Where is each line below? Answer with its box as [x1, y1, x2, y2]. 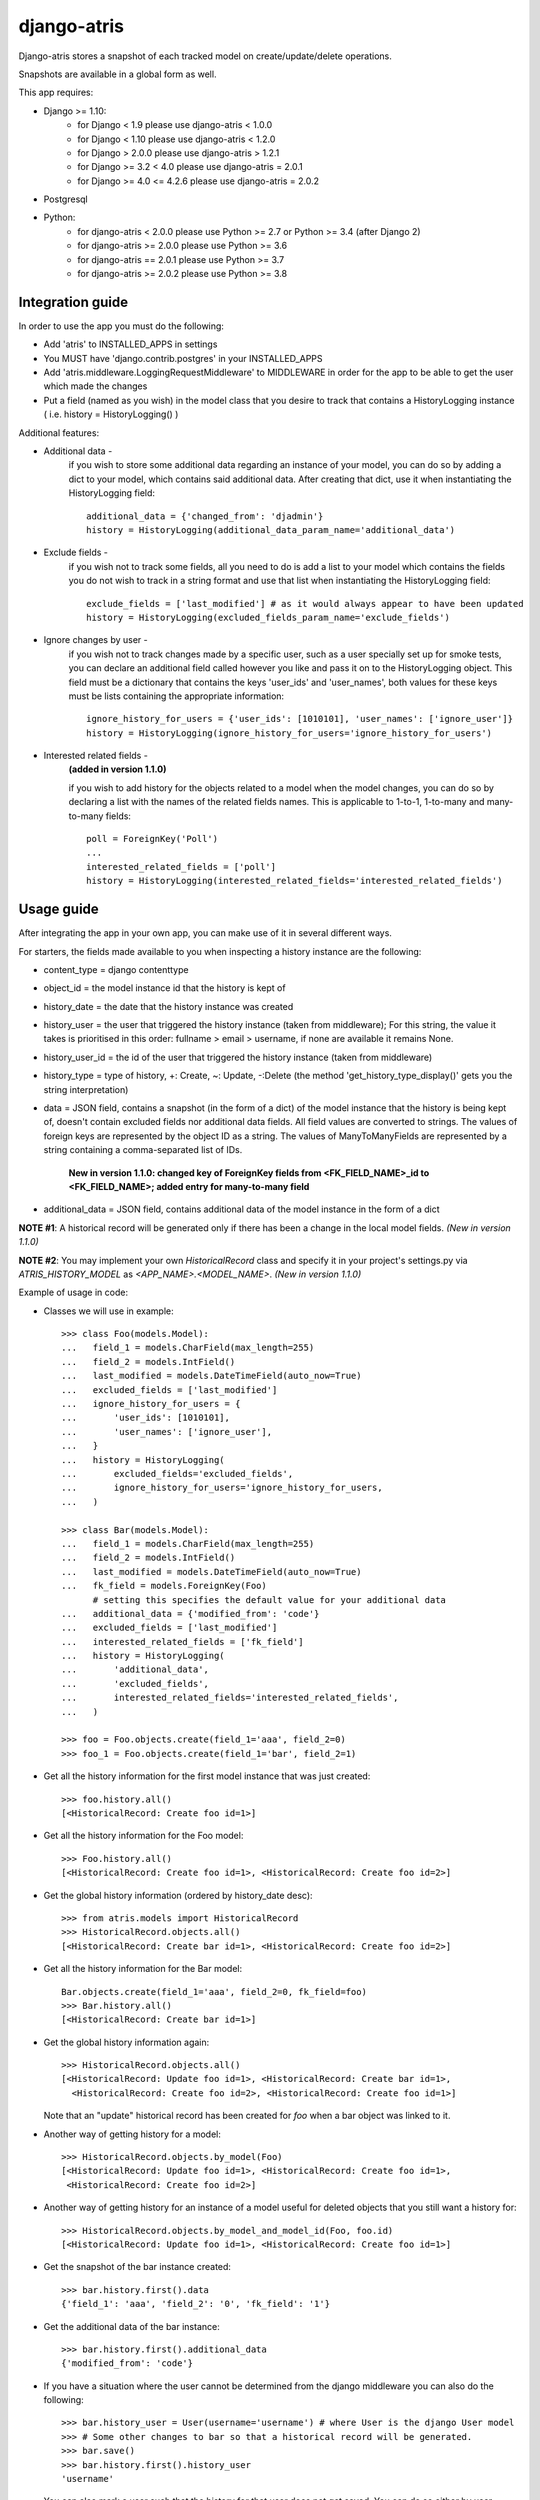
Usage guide [18, 901, 99, 918]
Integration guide [18, 293, 129, 310]
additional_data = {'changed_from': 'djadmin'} [86, 510, 324, 522]
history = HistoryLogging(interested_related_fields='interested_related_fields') [86, 875, 503, 887]
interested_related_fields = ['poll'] [86, 861, 277, 872]
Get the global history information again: [43, 2036, 210, 2048]
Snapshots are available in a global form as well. [18, 68, 217, 80]
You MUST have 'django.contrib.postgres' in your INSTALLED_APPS [43, 352, 323, 364]
